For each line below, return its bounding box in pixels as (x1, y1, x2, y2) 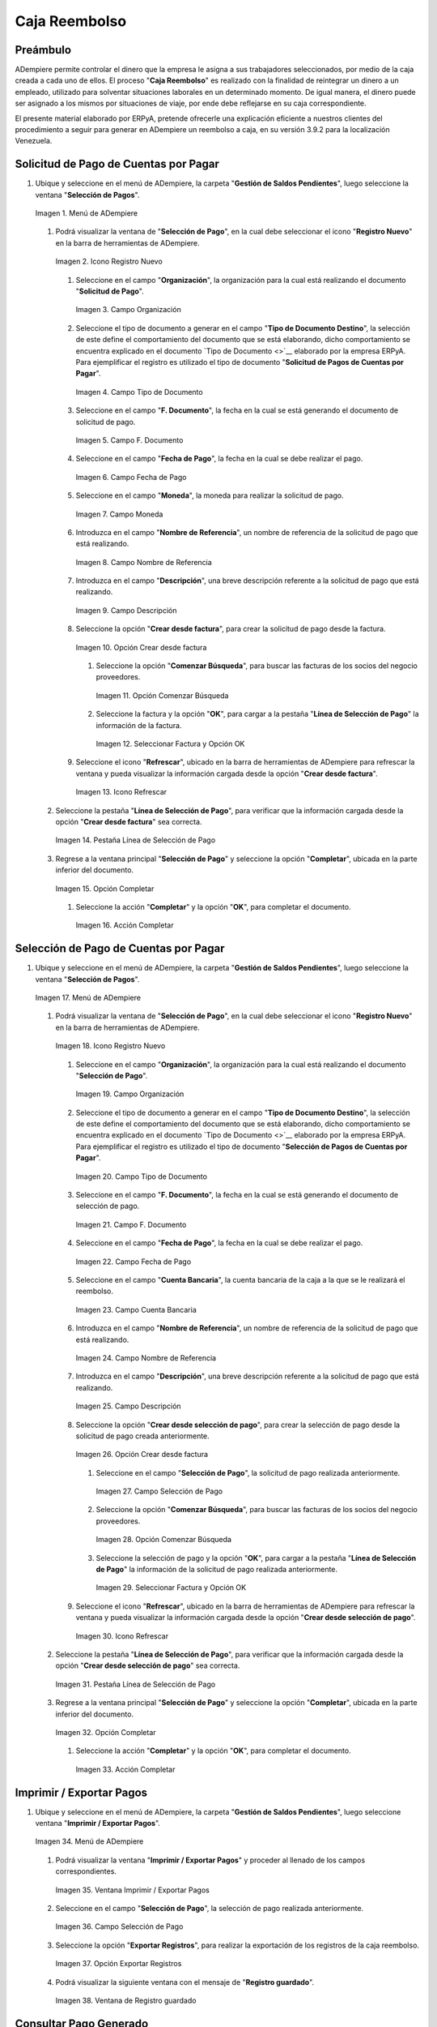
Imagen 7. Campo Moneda (75, 509, 163, 519)
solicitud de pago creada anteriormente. (75, 1431, 210, 1441)
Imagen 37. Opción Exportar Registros (55, 1959, 182, 1969)
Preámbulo (15, 43, 72, 57)
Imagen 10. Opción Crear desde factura (75, 642, 207, 652)
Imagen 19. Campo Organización (75, 1089, 185, 1099)
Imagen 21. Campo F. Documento (75, 1219, 187, 1229)
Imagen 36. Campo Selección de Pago (55, 1922, 184, 1931)
